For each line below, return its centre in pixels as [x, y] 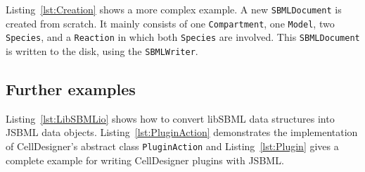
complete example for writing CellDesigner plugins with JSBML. [145, 160]
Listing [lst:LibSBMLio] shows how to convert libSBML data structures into [170, 118]
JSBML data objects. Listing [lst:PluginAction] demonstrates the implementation [182, 132]
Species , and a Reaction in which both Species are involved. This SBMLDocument [183, 37]
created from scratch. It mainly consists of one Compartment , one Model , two [170, 23]
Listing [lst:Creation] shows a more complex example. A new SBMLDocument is [174, 9]
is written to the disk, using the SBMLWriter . [102, 50]
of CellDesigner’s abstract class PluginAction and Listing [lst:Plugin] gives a [172, 146]
